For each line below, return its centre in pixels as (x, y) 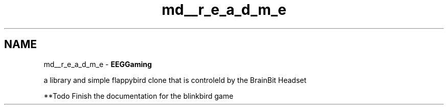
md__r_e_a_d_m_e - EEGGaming (98, 64)
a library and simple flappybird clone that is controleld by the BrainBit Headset (175, 80)
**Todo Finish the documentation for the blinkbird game (139, 96)
